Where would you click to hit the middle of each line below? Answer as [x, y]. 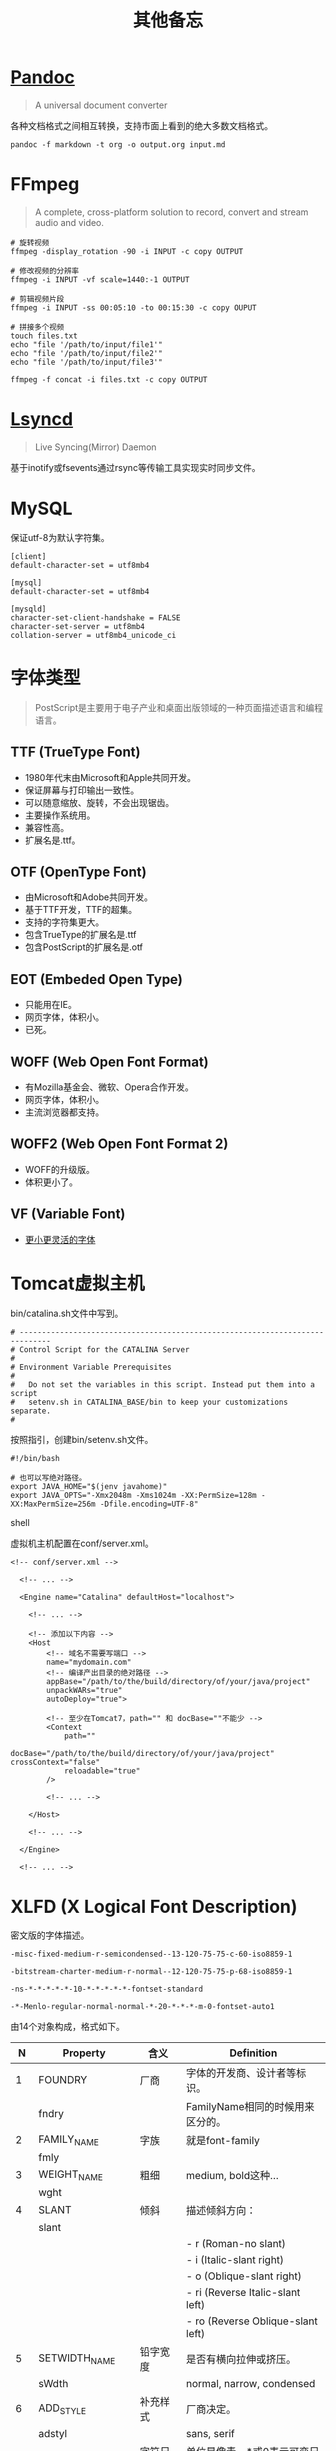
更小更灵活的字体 [60, 1239]
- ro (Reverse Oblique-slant [252, 2321]
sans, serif [210, 2434]
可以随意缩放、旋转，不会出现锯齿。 [99, 802]
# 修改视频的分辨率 [45, 271]
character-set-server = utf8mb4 [77, 626]
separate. [31, 1411]
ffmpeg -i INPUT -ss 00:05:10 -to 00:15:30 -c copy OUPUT [133, 307]
